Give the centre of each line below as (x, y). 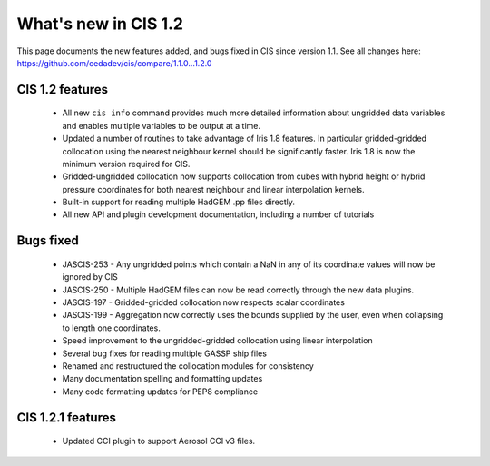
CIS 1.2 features (63, 89)
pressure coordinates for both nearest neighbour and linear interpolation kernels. (213, 189)
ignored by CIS (90, 277)
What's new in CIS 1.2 (100, 24)
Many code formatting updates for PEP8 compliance (160, 392)
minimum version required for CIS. (126, 164)
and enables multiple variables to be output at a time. (162, 125)
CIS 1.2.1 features (67, 417)
